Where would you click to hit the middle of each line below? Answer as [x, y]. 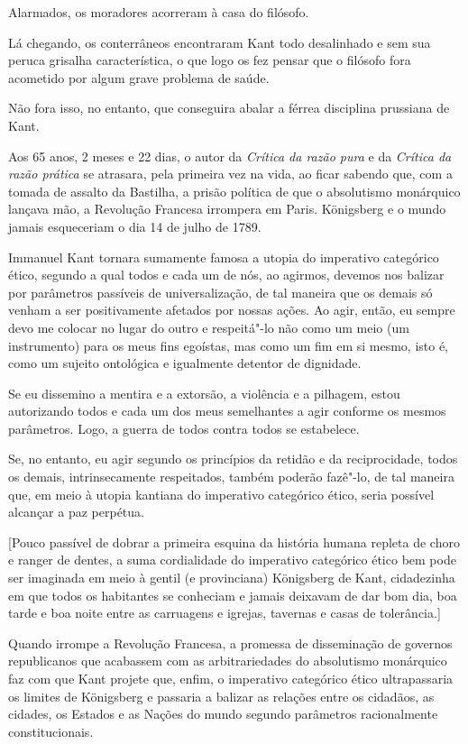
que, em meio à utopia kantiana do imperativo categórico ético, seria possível [221, 494]
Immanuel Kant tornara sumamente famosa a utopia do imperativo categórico [224, 257]
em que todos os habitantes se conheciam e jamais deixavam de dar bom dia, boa [233, 595]
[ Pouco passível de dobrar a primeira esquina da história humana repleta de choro [234, 542]
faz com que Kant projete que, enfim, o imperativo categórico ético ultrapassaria [231, 678]
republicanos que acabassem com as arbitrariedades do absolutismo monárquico [228, 661]
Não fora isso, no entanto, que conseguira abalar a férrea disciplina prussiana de [229, 108]
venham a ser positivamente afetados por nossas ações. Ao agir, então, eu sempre [232, 310]
